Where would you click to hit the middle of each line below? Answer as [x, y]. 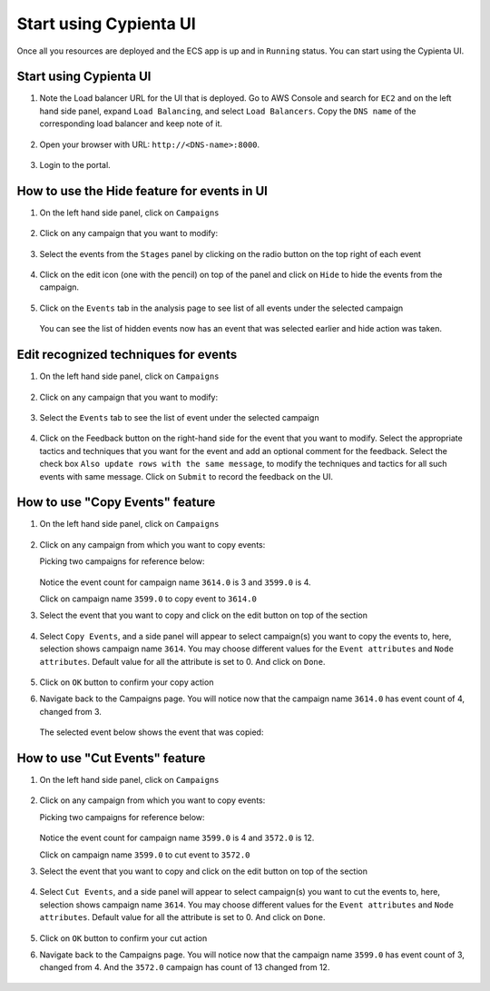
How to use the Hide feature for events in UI [142, 191]
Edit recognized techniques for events [127, 355]
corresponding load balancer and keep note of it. [131, 124]
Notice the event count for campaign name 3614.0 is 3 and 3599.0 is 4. [176, 582]
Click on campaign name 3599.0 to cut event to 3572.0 [145, 855]
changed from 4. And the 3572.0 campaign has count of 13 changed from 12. [185, 967]
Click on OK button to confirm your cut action [123, 938]
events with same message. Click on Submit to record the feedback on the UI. [186, 476]
